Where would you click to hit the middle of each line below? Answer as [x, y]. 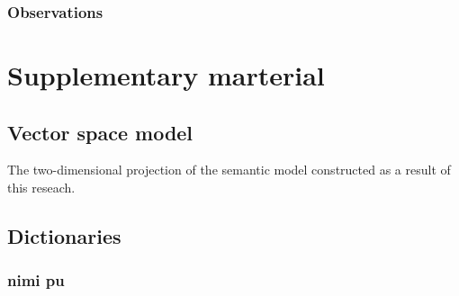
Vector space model [100, 132]
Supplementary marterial [166, 75]
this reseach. [41, 188]
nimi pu [36, 280]
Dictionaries [64, 236]
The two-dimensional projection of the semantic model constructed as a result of [229, 170]
